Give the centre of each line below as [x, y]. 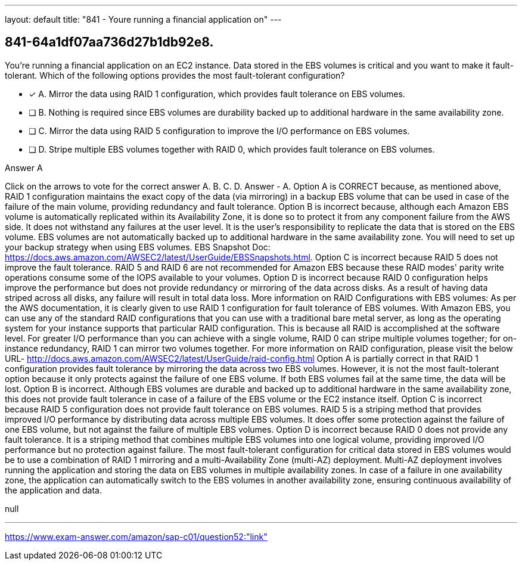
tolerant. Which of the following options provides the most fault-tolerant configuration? [175, 75]
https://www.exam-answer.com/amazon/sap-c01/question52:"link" [136, 536]
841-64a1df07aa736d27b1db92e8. [109, 42]
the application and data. [53, 490]
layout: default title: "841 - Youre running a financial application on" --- [143, 19]
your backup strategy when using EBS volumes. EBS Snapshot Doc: [138, 247]
